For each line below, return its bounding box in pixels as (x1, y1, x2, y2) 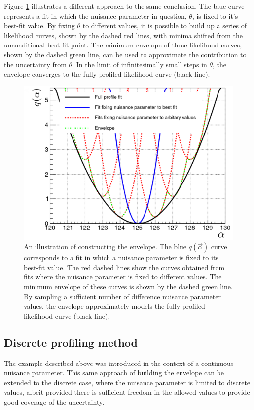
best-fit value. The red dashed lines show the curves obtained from (24, 262, 225, 272)
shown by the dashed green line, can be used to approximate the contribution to (4, 49, 247, 59)
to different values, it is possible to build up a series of (82, 20, 247, 31)
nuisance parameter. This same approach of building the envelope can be (4, 367, 224, 378)
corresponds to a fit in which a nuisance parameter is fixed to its (24, 252, 218, 263)
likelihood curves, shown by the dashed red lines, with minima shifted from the (4, 30, 243, 40)
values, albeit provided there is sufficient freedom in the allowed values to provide (4, 387, 250, 397)
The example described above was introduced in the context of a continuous (4, 358, 234, 368)
